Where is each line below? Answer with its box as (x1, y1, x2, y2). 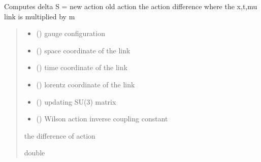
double (24, 147, 45, 158)
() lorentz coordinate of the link (36, 79, 135, 89)
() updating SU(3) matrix (36, 96, 116, 107)
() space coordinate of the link (36, 45, 130, 55)
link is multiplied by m (4, 11, 75, 21)
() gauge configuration (36, 28, 105, 39)
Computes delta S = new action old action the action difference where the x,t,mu (4, 1, 257, 11)
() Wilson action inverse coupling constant (36, 113, 168, 124)
